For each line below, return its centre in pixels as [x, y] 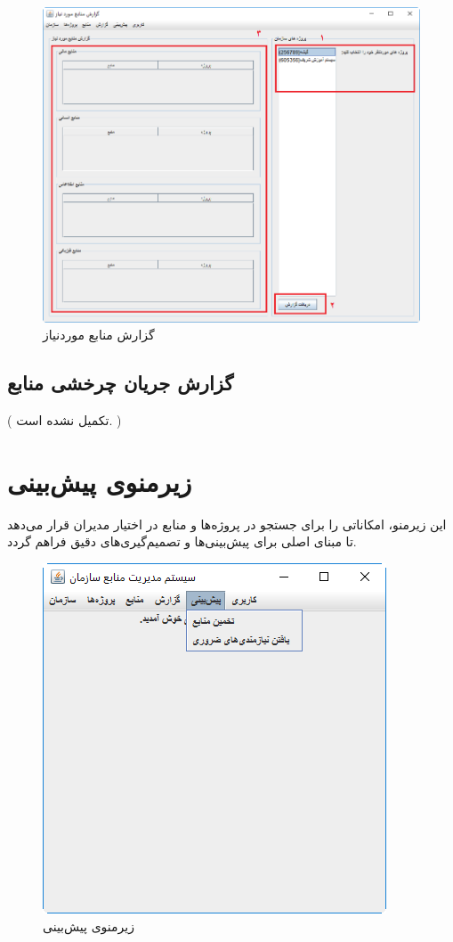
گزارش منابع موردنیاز [99, 335]
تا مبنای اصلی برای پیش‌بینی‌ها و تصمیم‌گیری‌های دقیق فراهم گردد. [182, 541]
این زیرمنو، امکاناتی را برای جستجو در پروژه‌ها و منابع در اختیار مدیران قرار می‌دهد [227, 524]
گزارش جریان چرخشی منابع [121, 383]
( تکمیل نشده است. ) [65, 420]
